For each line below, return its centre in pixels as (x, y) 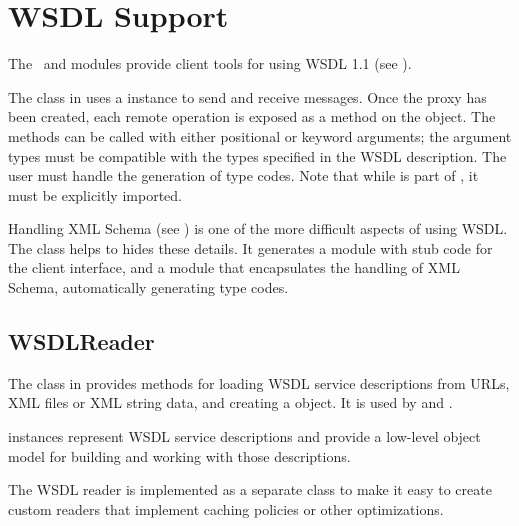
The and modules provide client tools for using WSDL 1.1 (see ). (210, 63)
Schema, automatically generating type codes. (148, 287)
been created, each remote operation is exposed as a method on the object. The (252, 116)
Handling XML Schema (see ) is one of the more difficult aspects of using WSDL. (258, 228)
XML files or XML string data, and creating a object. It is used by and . (230, 402)
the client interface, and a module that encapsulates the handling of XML (234, 267)
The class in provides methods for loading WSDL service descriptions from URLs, (259, 382)
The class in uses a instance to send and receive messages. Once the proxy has (247, 96)
